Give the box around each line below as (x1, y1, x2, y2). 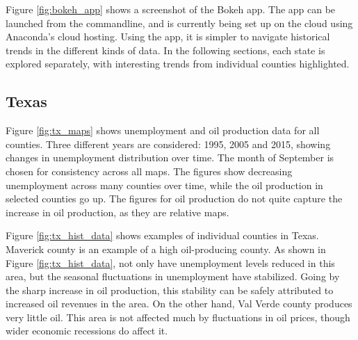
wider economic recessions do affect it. (6, 323, 168, 338)
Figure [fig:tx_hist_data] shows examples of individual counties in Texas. (6, 228, 319, 243)
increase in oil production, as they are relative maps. (6, 204, 229, 219)
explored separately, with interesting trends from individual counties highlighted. (6, 56, 350, 71)
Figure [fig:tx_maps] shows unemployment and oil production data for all (6, 123, 320, 138)
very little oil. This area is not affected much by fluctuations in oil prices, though (6, 309, 350, 324)
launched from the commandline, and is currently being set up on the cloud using (6, 15, 353, 30)
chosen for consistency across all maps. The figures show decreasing (6, 163, 293, 178)
